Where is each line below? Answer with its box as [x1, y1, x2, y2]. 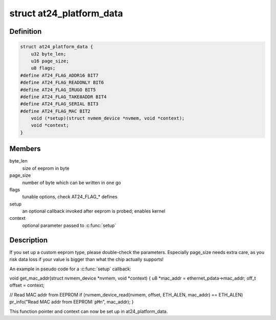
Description [9, 236, 48, 244]
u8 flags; [31, 65, 56, 71]
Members [9, 145, 41, 153]
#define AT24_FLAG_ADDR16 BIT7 [20, 72, 99, 78]
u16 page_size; [31, 58, 69, 64]
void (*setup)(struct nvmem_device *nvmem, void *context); [31, 116, 185, 121]
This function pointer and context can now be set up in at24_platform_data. [9, 308, 168, 314]
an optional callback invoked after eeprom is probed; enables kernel [22, 208, 166, 214]
